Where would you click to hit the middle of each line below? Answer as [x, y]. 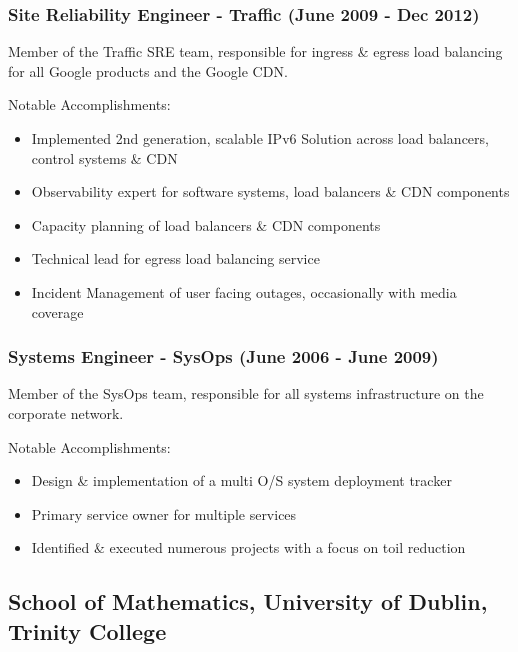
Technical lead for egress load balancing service [175, 258]
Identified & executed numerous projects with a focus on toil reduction [248, 547]
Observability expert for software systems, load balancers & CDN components [270, 191]
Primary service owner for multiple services [164, 513]
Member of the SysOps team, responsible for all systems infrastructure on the [246, 393]
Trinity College [87, 630]
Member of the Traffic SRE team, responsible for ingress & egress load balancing [255, 51]
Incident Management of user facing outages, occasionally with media [244, 291]
